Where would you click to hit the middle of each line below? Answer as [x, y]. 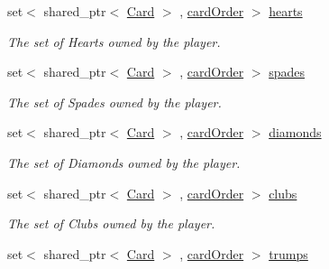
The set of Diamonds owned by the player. [124, 162]
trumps [288, 253]
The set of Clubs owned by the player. [111, 223]
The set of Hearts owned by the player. [114, 41]
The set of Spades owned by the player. [114, 102]
